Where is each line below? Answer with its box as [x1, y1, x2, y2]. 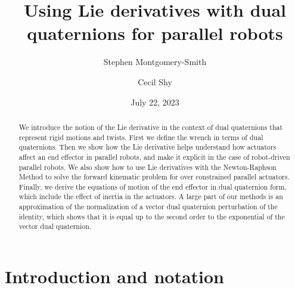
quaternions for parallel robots [27, 21, 283, 45]
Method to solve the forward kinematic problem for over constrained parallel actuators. [18, 172, 290, 182]
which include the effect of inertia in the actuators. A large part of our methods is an [18, 191, 283, 202]
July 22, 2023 [131, 95, 179, 108]
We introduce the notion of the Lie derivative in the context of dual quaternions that [18, 122, 283, 132]
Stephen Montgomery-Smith [103, 55, 207, 68]
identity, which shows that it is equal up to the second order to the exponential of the [18, 211, 285, 221]
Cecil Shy [138, 75, 172, 88]
